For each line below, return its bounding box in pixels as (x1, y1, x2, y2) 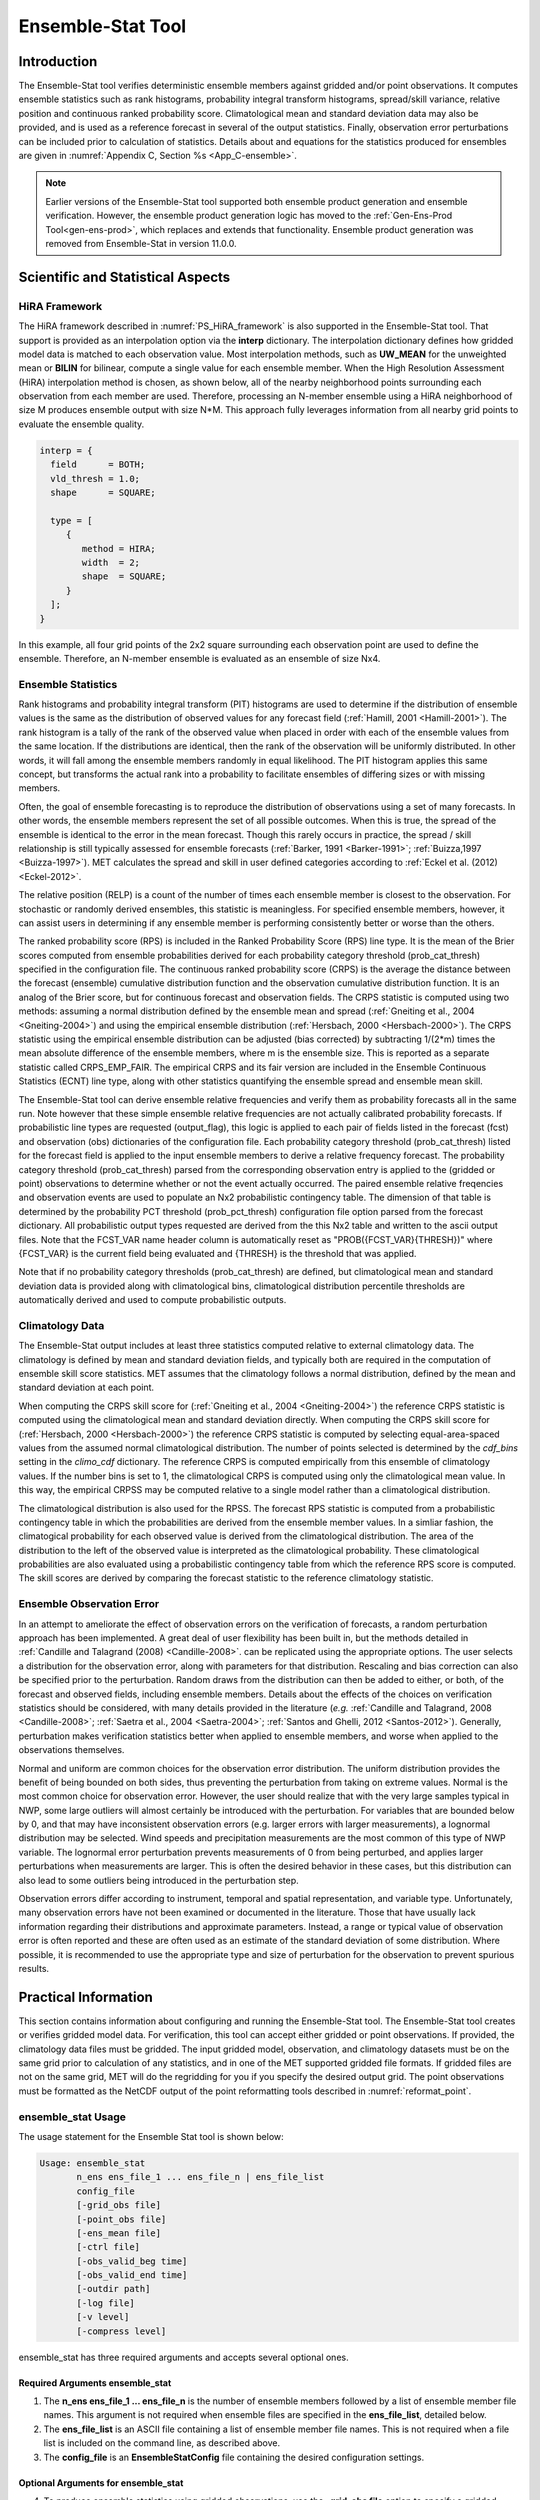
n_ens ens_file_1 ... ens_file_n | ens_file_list (76, 2171, 325, 2183)
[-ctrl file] (76, 2241, 140, 2253)
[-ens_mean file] (76, 2227, 162, 2239)
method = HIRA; (81, 543, 157, 554)
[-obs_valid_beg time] (76, 2255, 188, 2267)
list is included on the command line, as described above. (43, 2437, 280, 2449)
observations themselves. (18, 1744, 125, 1756)
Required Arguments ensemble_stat (18, 2376, 172, 2389)
